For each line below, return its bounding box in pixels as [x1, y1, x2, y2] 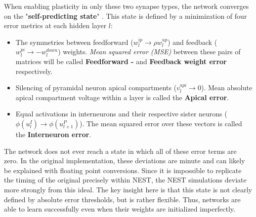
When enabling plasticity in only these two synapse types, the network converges [4, 1, 249, 11]
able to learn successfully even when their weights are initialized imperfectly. [4, 204, 235, 214]
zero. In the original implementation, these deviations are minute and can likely [4, 155, 245, 166]
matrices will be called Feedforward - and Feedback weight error [15, 56, 227, 66]
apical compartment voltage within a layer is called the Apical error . [15, 92, 229, 102]
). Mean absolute [201, 82, 253, 93]
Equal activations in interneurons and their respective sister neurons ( [15, 108, 227, 119]
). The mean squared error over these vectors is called [79, 118, 242, 128]
